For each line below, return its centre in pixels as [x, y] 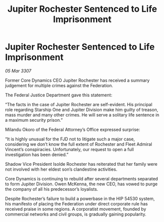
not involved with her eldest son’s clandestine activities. [61, 169]
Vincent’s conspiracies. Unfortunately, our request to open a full [70, 149]
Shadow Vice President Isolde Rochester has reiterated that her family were [81, 164]
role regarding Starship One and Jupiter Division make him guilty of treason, [82, 110]
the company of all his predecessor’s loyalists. [52, 189]
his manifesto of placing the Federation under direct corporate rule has [76, 203]
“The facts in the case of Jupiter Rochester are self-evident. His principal [79, 104]
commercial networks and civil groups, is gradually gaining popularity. [76, 214]
